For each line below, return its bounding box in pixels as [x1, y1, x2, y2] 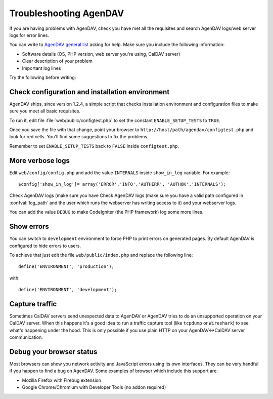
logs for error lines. [9, 32, 50, 38]
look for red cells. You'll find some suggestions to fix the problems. [9, 134, 149, 140]
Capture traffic [9, 299, 57, 308]
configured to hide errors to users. [9, 243, 81, 249]
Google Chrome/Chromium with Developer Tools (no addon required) [22, 384, 166, 390]
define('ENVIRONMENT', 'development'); [18, 287, 117, 293]
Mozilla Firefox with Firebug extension [22, 377, 101, 383]
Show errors [9, 222, 49, 231]
